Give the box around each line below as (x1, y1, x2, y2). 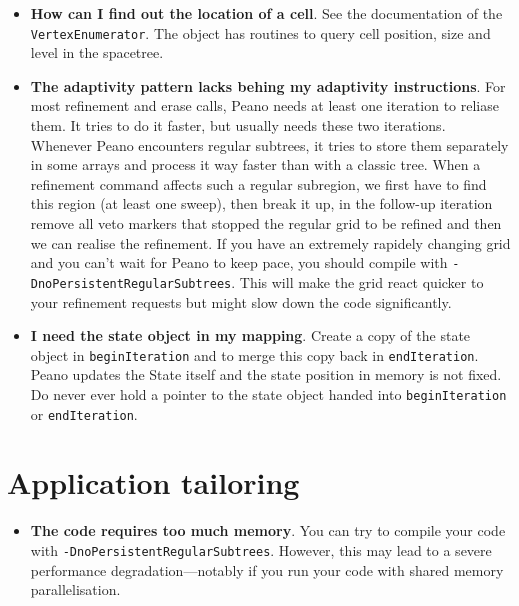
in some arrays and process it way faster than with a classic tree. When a (30, 154, 481, 175)
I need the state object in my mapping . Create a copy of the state (30, 325, 471, 346)
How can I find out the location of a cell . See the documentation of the (30, 3, 503, 23)
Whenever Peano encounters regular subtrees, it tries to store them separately (30, 134, 509, 155)
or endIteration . (30, 403, 138, 424)
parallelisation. (30, 579, 121, 600)
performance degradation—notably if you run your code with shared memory (30, 559, 504, 580)
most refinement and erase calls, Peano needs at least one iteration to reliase (30, 95, 499, 116)
